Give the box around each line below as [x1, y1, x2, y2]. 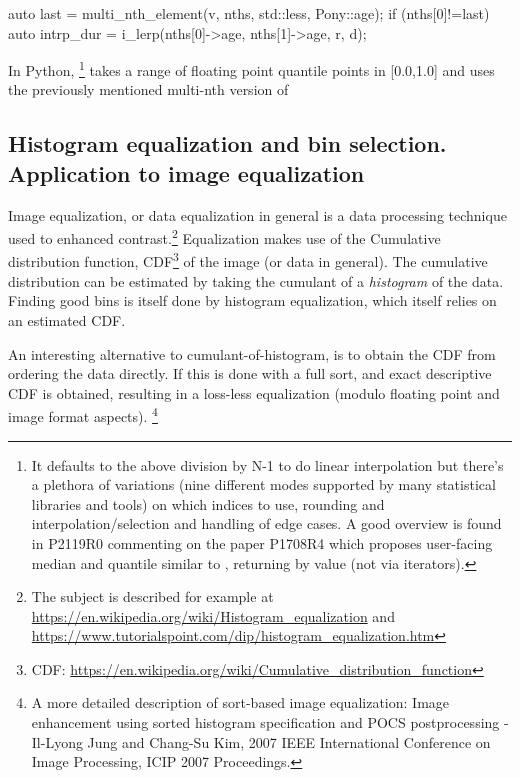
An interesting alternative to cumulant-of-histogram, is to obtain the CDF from [8, 343, 496, 364]
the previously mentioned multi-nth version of [8, 79, 289, 100]
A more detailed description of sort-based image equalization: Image [31, 692, 450, 713]
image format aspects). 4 [8, 403, 158, 426]
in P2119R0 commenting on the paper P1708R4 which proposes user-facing [31, 532, 493, 553]
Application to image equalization [8, 157, 365, 188]
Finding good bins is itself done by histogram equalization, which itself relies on [8, 290, 497, 311]
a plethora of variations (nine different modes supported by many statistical [31, 474, 496, 495]
